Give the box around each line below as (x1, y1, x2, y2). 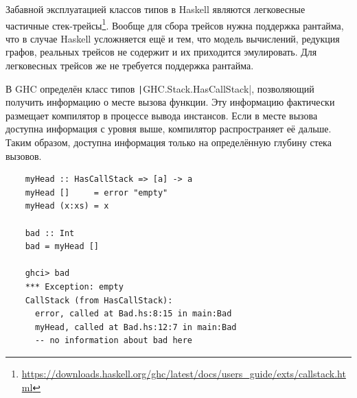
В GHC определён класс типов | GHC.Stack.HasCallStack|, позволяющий (5, 81, 314, 95)
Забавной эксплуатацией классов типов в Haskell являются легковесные (5, 2, 306, 16)
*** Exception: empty (25, 282, 124, 292)
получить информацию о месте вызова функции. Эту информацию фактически (5, 95, 335, 109)
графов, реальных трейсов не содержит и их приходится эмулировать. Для (5, 45, 317, 59)
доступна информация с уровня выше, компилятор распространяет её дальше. (5, 121, 332, 136)
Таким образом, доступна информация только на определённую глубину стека (5, 135, 332, 150)
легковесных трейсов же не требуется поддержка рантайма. (5, 58, 254, 73)
